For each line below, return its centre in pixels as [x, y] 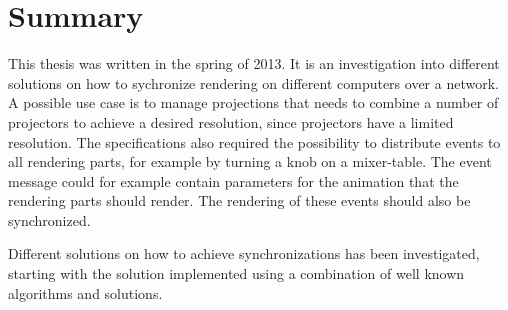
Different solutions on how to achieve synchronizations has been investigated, [244, 253]
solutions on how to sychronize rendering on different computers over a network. [253, 82]
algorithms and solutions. [85, 292]
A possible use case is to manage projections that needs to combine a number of [253, 102]
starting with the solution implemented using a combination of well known [236, 273]
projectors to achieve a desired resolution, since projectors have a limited [231, 121]
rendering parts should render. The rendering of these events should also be [239, 200]
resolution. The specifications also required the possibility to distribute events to [254, 141]
